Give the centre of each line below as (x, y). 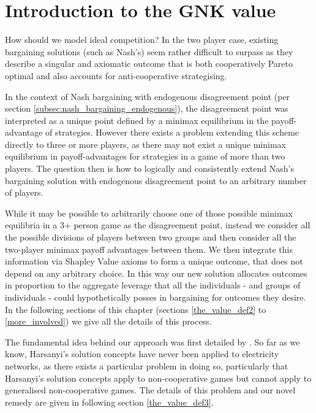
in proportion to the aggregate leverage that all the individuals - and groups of (153, 285)
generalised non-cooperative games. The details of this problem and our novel (150, 390)
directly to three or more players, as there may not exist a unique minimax (145, 144)
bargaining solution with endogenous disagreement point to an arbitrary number (156, 180)
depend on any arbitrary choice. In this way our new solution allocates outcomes (156, 273)
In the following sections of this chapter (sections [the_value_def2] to (136, 309)
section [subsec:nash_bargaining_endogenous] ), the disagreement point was (147, 108)
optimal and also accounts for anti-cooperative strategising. (116, 75)
